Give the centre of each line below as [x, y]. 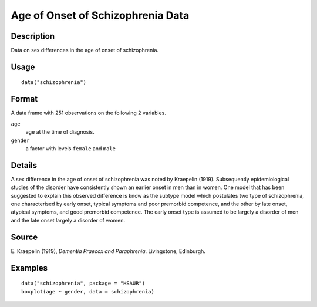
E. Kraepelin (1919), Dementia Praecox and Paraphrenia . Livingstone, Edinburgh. [108, 251]
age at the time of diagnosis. [60, 132]
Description [33, 36]
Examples [29, 268]
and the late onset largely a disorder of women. [68, 220]
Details [24, 165]
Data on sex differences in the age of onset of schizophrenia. [85, 50]
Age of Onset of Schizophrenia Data [100, 15]
